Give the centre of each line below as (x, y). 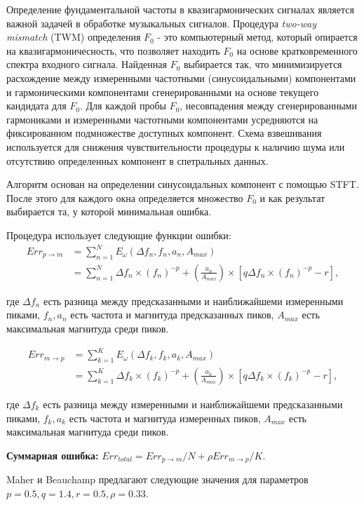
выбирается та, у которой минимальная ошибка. (109, 211)
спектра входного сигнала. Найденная (87, 64)
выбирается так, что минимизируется (263, 64)
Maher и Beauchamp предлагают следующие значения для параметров (157, 479)
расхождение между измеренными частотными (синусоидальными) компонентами (181, 78)
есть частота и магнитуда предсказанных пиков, (172, 315)
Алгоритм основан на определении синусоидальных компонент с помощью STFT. (183, 184)
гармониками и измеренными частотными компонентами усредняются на (162, 119)
